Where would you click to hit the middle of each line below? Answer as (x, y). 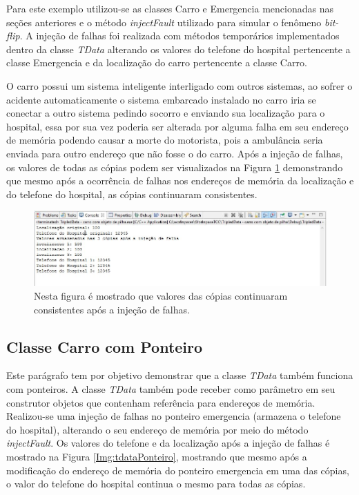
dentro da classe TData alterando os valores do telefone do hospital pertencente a (178, 49)
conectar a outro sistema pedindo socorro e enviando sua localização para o (166, 113)
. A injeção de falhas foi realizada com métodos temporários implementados (179, 36)
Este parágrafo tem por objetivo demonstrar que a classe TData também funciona (180, 375)
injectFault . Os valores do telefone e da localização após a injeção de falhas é (168, 443)
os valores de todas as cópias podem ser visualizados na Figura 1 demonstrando (175, 167)
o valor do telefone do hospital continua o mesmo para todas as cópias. (156, 484)
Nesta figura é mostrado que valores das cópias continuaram (161, 295)
